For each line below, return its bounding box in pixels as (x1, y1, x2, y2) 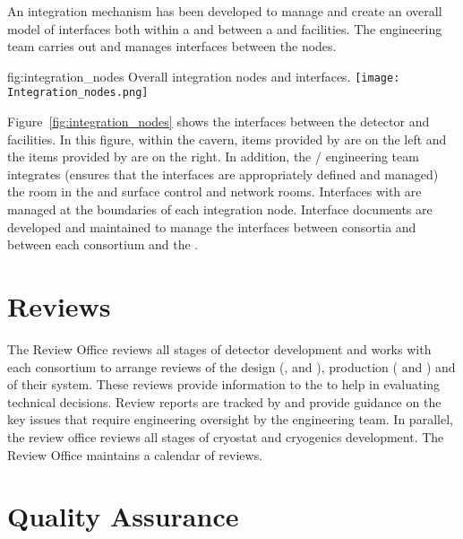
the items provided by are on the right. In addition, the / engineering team (7, 147, 419, 166)
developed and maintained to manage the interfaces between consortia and (7, 217, 416, 236)
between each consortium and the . (7, 235, 199, 254)
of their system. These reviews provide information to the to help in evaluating (7, 375, 441, 394)
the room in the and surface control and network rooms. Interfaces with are (7, 182, 422, 201)
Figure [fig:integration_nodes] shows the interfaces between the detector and (7, 112, 430, 131)
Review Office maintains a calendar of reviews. (7, 445, 263, 464)
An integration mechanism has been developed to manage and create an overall (7, 2, 442, 20)
